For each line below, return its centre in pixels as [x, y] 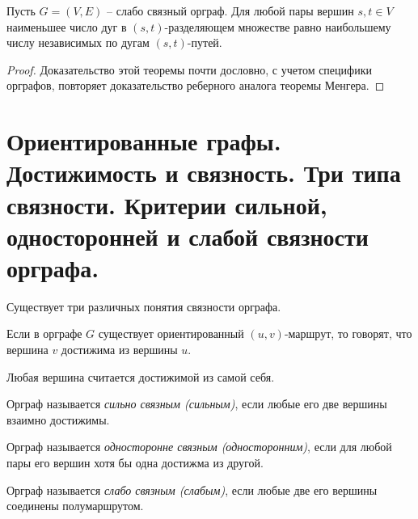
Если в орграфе [44, 333]
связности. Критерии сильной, [167, 204]
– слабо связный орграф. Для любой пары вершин [230, 11]
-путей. [205, 42]
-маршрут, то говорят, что [348, 333]
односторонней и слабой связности [188, 236]
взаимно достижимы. [58, 419]
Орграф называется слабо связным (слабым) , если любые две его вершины [192, 489]
